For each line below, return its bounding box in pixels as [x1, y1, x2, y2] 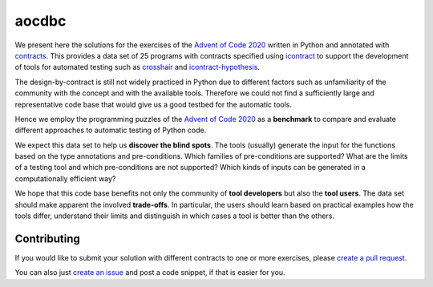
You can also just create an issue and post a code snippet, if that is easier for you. [14, 268, 285, 277]
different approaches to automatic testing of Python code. [14, 125, 207, 135]
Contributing [14, 232, 80, 245]
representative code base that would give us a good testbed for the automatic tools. [14, 99, 293, 109]
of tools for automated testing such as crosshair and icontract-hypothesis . [14, 63, 261, 72]
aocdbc [14, 12, 67, 30]
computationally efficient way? [14, 173, 116, 184]
